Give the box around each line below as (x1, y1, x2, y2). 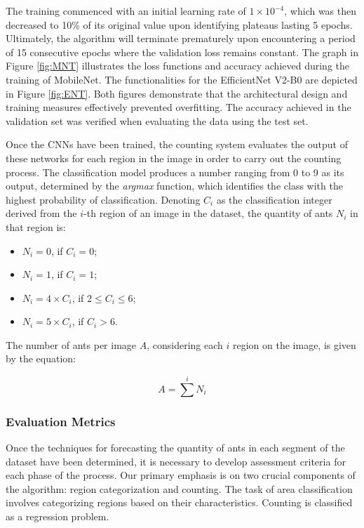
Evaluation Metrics (6, 412, 116, 430)
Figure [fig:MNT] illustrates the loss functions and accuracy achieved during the (6, 58, 349, 73)
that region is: (6, 219, 66, 234)
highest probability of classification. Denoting (6, 192, 201, 206)
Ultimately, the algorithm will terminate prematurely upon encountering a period (6, 31, 356, 46)
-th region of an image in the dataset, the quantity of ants (83, 206, 333, 220)
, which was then (284, 4, 357, 18)
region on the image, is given (232, 337, 356, 352)
